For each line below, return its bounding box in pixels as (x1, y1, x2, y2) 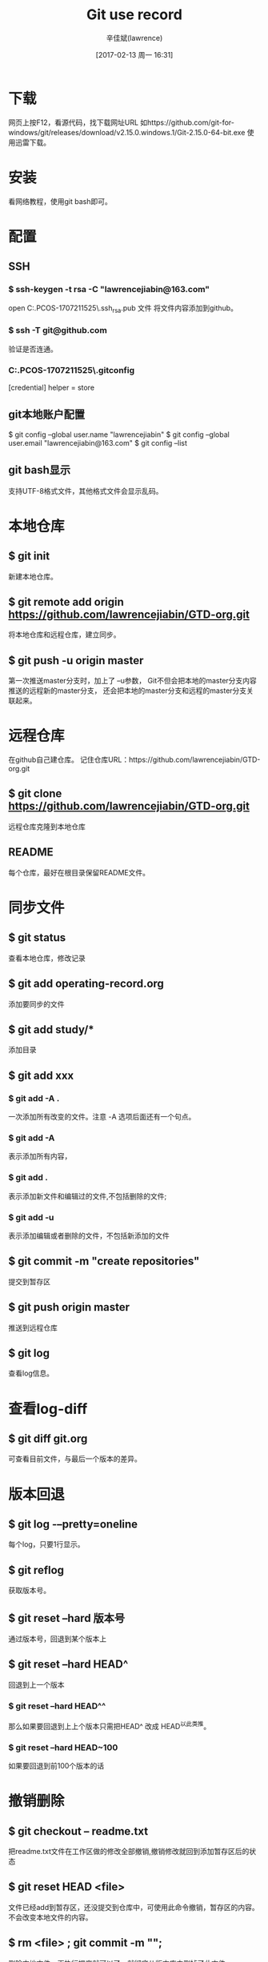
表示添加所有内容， (8, 1151, 72, 1161)
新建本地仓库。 (8, 571, 58, 581)
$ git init (8, 550, 50, 563)
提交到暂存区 (8, 1276, 50, 1286)
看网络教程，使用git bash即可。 (8, 196, 112, 206)
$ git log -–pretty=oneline (8, 1517, 138, 1531)
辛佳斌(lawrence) (106, 33, 163, 42)
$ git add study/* (8, 1023, 94, 1036)
